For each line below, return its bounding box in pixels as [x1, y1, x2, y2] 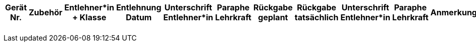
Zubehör [28, 7, 63, 17]
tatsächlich [294, 12, 339, 22]
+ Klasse [72, 12, 107, 22]
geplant [258, 12, 288, 22]
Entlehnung [116, 2, 162, 12]
